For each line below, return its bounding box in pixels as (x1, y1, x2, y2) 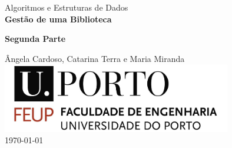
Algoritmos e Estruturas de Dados (5, 1, 128, 13)
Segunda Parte (5, 32, 66, 45)
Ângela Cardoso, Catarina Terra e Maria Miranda (5, 52, 185, 64)
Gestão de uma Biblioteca (5, 12, 112, 25)
